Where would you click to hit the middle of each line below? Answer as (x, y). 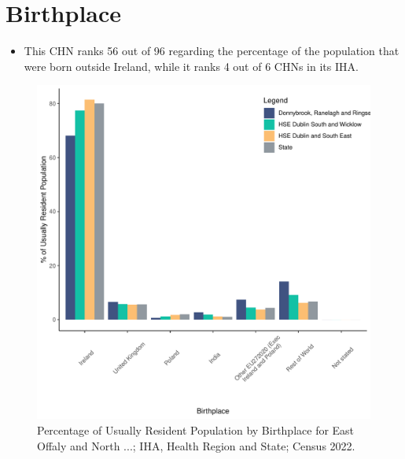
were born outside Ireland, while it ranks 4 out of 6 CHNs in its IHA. (191, 66)
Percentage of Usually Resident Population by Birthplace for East (196, 429)
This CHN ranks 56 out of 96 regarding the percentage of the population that (212, 51)
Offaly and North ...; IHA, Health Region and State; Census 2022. (196, 445)
